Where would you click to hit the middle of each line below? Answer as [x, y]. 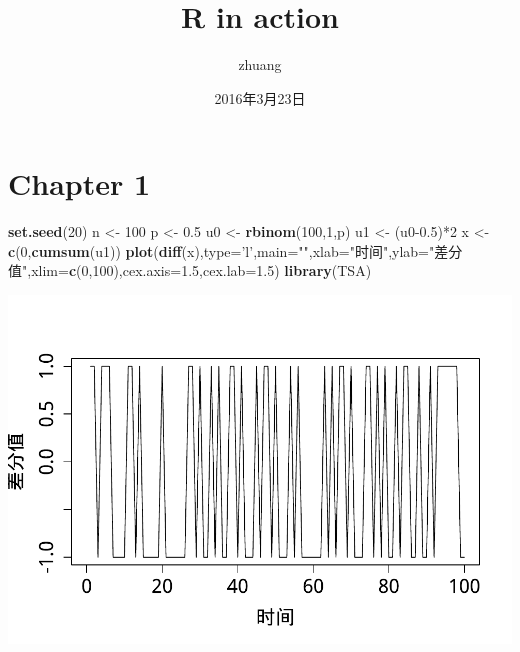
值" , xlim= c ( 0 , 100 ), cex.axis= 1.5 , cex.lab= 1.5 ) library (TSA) [190, 270]
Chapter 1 [79, 183]
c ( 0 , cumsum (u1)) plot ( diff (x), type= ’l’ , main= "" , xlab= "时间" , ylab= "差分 [235, 250]
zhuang [260, 64]
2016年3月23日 [260, 97]
